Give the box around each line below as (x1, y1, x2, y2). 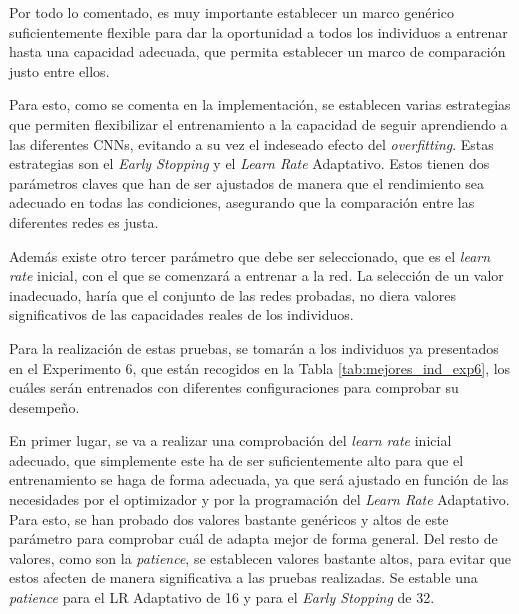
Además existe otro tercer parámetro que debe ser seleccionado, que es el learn (9, 245, 491, 266)
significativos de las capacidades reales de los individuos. (9, 304, 354, 325)
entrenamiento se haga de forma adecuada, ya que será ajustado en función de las (9, 469, 509, 490)
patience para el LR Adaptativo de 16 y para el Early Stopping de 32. (9, 587, 435, 608)
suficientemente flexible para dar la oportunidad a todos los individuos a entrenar (9, 21, 508, 42)
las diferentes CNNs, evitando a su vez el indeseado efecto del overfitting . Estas (9, 133, 494, 154)
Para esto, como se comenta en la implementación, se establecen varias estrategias (9, 94, 511, 115)
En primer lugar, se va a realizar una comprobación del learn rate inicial (9, 430, 452, 451)
